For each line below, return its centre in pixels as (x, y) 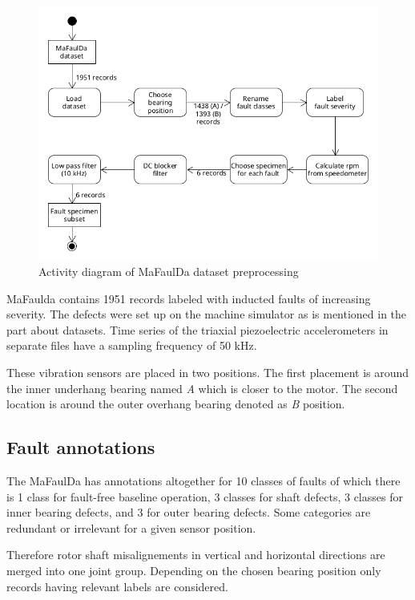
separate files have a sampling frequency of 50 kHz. (132, 345)
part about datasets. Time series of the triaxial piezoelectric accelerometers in (197, 329)
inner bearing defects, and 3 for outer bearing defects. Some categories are (189, 512)
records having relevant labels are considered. (117, 586)
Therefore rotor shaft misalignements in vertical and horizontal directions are (196, 555)
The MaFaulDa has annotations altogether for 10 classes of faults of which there (203, 481)
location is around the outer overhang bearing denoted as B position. (176, 404)
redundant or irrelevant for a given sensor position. (131, 527)
